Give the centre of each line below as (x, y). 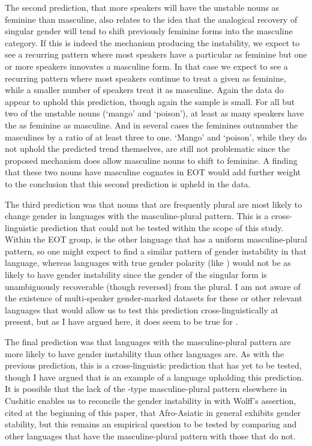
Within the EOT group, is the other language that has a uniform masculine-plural (156, 239)
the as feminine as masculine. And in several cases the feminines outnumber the (151, 125)
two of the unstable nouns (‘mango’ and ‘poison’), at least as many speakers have (154, 113)
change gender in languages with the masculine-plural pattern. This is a (137, 216)
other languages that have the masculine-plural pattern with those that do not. (150, 435)
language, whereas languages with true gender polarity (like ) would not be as (148, 263)
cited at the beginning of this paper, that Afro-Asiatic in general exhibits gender (153, 412)
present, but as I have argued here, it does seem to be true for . (121, 321)
